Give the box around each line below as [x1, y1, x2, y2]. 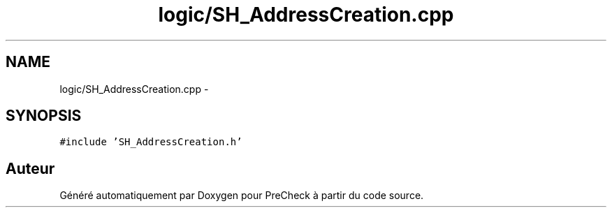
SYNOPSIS [6, 107, 82, 125]
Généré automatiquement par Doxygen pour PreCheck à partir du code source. [59, 189, 424, 202]
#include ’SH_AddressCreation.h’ [59, 136, 242, 148]
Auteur [6, 159, 55, 177]
